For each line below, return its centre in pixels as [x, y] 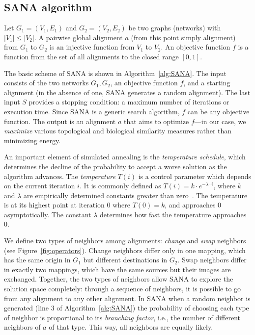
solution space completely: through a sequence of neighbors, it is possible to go [123, 289]
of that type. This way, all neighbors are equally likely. [131, 327]
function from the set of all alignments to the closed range [91, 56]
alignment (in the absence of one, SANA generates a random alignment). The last [127, 92]
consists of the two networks [46, 83]
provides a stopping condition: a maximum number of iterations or [129, 102]
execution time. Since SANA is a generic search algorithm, [92, 111]
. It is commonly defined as [120, 186]
